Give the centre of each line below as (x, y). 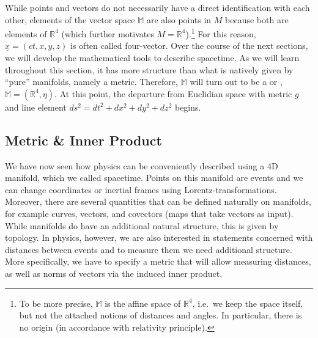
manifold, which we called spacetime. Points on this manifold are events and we (154, 178)
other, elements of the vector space (70, 19)
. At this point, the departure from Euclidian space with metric (173, 93)
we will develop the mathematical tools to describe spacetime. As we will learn (152, 58)
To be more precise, (56, 303)
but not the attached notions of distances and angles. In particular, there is (161, 315)
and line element (36, 107)
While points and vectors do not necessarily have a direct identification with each (157, 7)
